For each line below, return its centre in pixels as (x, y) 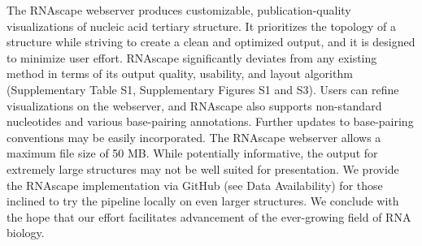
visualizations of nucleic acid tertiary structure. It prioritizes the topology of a (201, 26)
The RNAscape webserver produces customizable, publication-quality (179, 10)
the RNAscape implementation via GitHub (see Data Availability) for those (195, 185)
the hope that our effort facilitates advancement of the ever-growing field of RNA (209, 216)
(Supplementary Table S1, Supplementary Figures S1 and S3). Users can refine (203, 89)
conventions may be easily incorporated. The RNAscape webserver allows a (194, 137)
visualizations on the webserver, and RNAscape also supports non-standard (194, 105)
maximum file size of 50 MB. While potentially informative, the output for (192, 153)
